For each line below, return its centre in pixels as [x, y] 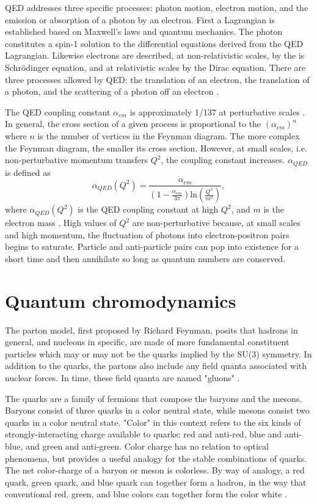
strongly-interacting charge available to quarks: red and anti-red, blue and [144, 434]
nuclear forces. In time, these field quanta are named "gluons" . [122, 377]
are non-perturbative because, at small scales [216, 223]
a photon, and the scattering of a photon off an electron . [112, 91]
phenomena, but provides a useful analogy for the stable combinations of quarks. [156, 458]
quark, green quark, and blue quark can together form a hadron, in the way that [156, 482]
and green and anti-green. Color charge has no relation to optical [147, 446]
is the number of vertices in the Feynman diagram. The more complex [169, 135]
